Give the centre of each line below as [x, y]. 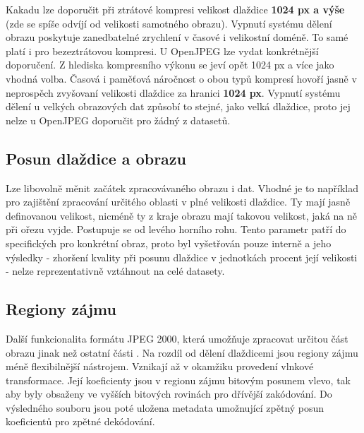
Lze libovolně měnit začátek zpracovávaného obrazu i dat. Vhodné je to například [182, 188]
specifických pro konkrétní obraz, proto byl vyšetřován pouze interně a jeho [169, 243]
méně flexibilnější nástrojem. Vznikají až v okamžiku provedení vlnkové [160, 366]
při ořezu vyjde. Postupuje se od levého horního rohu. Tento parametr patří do [176, 229]
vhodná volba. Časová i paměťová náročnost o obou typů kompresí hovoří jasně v [181, 78]
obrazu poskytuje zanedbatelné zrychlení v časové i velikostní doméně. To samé [177, 37]
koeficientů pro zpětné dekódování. [80, 421]
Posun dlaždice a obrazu [96, 158]
